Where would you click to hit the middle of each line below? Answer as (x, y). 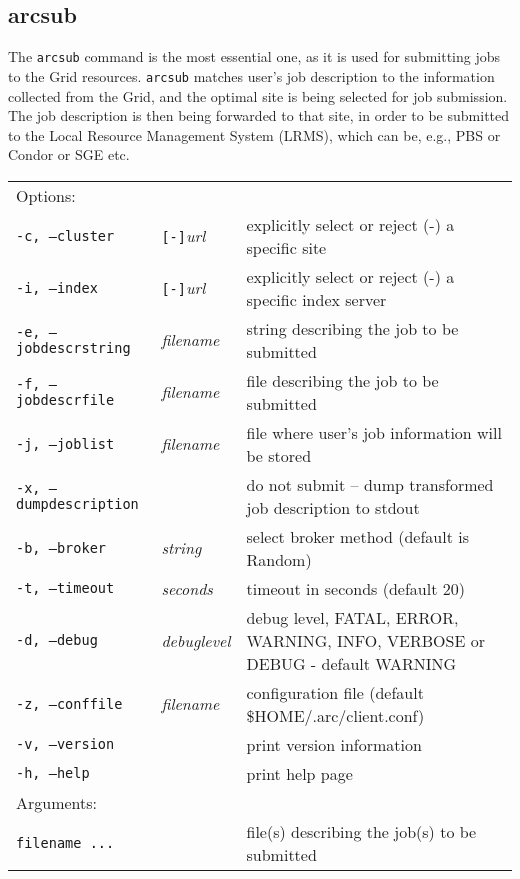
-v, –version (65, 744)
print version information (334, 744)
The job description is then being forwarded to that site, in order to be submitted (259, 115)
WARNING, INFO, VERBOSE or (365, 640)
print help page (299, 773)
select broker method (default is (357, 536)
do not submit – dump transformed (370, 484)
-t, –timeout (65, 588)
